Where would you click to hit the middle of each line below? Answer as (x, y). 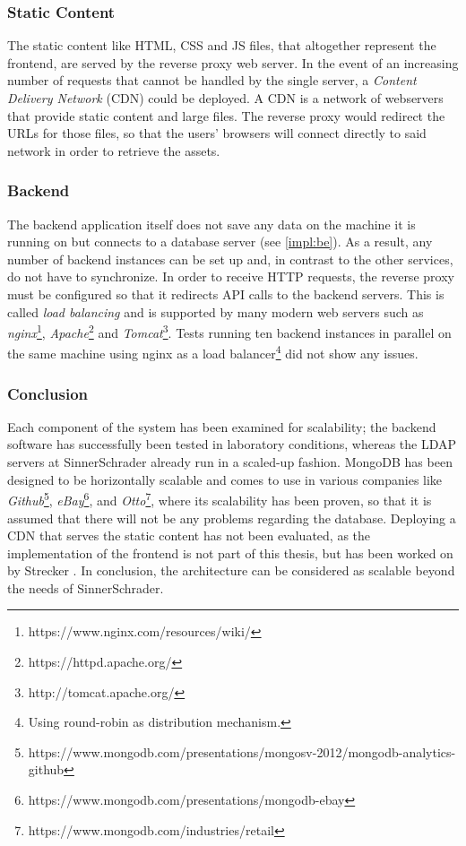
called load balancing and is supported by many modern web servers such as (216, 311)
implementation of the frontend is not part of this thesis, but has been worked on (230, 552)
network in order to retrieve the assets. (114, 150)
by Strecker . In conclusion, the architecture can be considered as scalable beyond (231, 570)
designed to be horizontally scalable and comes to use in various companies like (225, 479)
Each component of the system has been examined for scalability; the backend (222, 426)
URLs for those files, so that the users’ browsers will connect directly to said (217, 133)
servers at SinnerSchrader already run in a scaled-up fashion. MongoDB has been (230, 462)
